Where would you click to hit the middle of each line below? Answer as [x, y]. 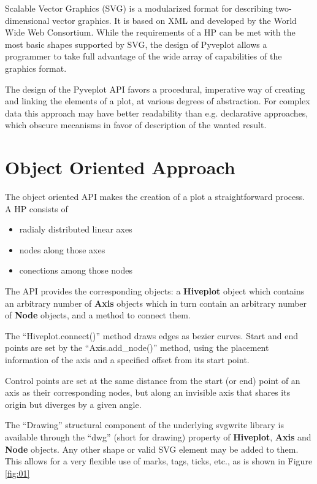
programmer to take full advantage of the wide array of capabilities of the [143, 56]
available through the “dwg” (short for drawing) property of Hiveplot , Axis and [158, 436]
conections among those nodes [76, 270]
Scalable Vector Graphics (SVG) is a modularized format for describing [139, 8]
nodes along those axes [62, 249]
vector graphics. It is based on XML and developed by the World [174, 20]
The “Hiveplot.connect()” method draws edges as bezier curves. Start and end [151, 335]
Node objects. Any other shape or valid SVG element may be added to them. [152, 449]
